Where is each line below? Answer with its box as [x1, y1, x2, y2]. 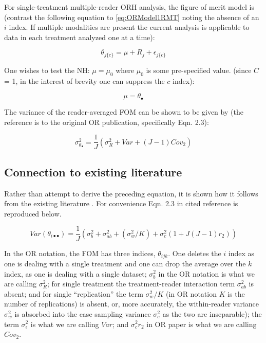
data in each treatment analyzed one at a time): [4, 31, 155, 42]
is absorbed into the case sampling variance [14, 308, 151, 319]
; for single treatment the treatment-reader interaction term [47, 278, 235, 289]
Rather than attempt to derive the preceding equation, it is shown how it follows [4, 188, 258, 198]
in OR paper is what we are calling [146, 318, 257, 329]
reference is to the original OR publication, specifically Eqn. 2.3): [4, 116, 209, 127]
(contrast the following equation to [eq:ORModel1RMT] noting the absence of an [4, 11, 259, 22]
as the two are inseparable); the [162, 308, 262, 319]
